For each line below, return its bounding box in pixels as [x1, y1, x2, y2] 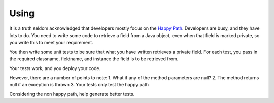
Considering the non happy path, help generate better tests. [9, 91, 135, 97]
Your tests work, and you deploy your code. [9, 65, 101, 71]
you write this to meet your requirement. [9, 40, 93, 46]
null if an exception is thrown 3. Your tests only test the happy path [9, 82, 149, 88]
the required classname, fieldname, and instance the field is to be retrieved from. [9, 56, 179, 62]
